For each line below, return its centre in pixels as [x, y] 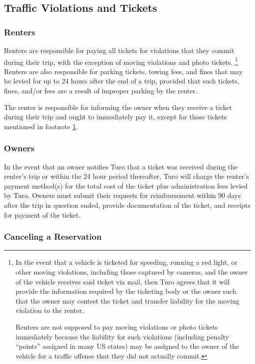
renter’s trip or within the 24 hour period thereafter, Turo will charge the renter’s [127, 176]
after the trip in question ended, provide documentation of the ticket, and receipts [127, 205]
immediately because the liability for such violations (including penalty [122, 336]
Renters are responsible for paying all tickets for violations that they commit [119, 50]
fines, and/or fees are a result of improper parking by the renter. [101, 91]
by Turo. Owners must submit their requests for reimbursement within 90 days [123, 195]
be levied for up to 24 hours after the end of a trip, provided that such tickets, [122, 81]
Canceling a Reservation [53, 237]
